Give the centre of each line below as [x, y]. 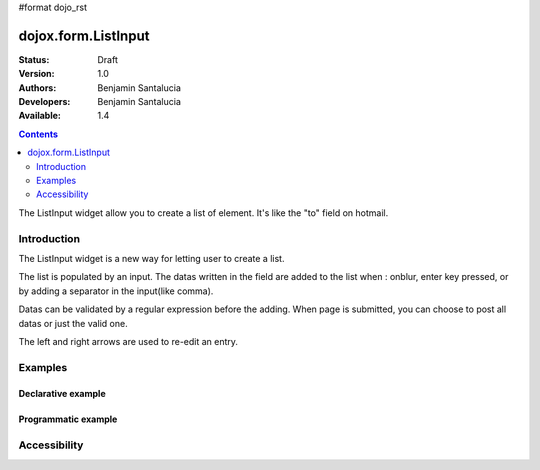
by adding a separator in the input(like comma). [116, 291]
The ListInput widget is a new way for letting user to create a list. [151, 258]
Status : [34, 59]
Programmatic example [68, 419]
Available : [40, 116]
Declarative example [62, 394]
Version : [36, 74]
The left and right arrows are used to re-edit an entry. [128, 341]
